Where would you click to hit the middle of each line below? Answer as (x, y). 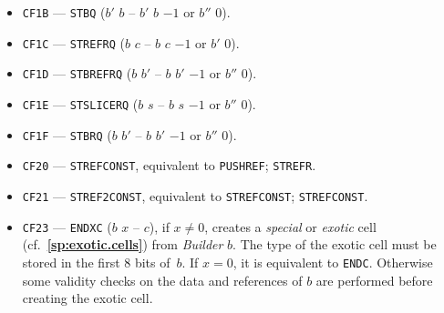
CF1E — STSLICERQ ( (80, 103)
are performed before (374, 280)
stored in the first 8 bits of (96, 262)
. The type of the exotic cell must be (335, 244)
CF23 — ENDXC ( (67, 226)
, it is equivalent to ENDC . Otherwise (333, 262)
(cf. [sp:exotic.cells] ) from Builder (123, 244)
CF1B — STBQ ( (64, 12)
